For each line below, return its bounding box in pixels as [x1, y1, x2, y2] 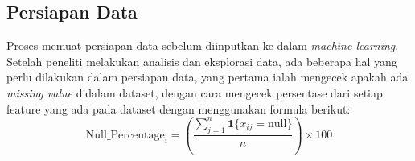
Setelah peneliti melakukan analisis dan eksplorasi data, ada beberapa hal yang [6, 52, 397, 69]
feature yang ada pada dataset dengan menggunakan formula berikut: [6, 100, 351, 117]
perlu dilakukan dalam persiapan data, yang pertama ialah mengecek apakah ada [6, 68, 409, 85]
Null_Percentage [85, 129, 165, 141]
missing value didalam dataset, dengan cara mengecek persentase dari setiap [6, 84, 383, 101]
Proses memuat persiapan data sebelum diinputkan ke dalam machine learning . [6, 37, 399, 54]
